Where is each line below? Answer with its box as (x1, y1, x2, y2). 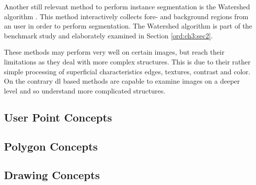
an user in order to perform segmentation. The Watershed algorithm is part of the (4, 21, 253, 31)
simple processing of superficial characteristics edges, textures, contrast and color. (4, 66, 251, 76)
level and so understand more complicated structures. (4, 85, 166, 95)
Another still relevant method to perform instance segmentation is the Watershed (4, 1, 250, 11)
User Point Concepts (4, 109, 112, 124)
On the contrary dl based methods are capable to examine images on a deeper (4, 76, 240, 86)
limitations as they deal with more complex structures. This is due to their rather (4, 56, 251, 66)
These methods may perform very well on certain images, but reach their (4, 47, 224, 57)
